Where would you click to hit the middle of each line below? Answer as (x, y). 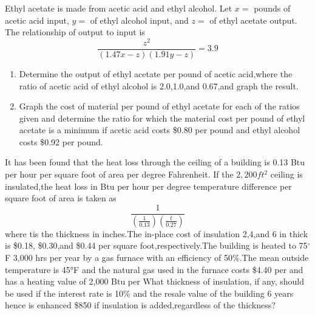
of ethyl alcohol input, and (139, 20)
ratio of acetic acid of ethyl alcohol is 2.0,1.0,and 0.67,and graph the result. (159, 85)
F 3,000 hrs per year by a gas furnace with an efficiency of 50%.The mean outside (157, 257)
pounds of (272, 8)
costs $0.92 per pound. (61, 141)
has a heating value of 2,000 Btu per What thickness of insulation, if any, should (154, 281)
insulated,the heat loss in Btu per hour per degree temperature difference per (148, 186)
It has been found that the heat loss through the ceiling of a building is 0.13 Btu (155, 162)
